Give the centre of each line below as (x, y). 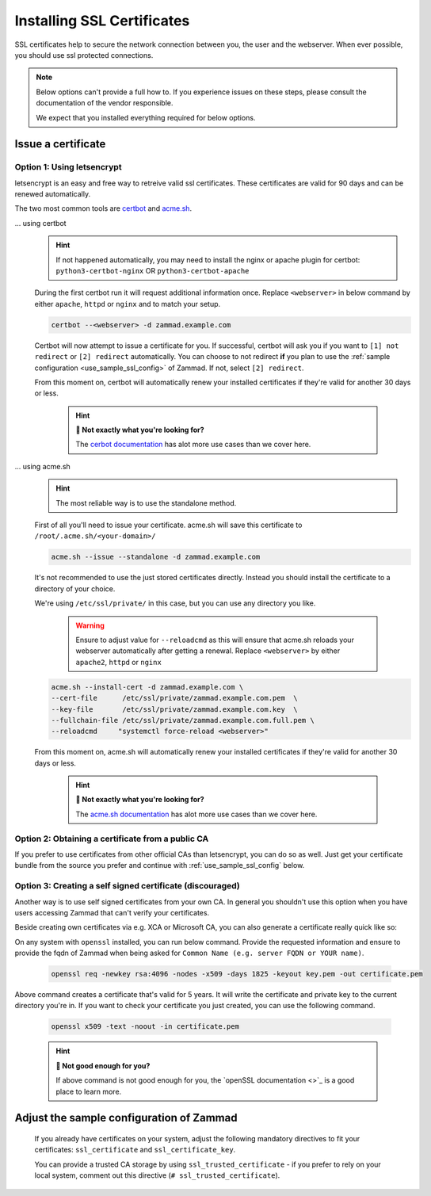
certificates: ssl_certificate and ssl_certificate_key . (135, 1150)
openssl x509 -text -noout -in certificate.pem (145, 1027)
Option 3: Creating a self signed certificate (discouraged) (128, 886)
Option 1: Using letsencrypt (68, 167)
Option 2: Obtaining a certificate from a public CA (112, 839)
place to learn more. (89, 1091)
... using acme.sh (42, 466)
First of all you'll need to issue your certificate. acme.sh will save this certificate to (168, 525)
